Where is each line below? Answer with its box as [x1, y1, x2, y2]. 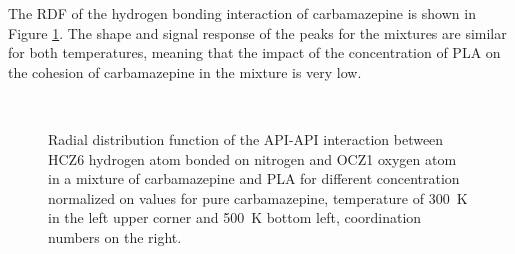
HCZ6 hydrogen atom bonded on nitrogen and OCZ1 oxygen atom [48, 148, 457, 169]
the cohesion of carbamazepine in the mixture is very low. [8, 61, 362, 82]
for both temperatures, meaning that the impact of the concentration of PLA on [8, 42, 501, 63]
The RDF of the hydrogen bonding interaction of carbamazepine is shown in [8, 3, 476, 23]
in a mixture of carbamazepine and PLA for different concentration [48, 168, 460, 189]
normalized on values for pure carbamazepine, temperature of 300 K [48, 187, 468, 208]
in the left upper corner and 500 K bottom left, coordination [48, 207, 422, 228]
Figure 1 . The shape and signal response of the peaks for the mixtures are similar [8, 22, 507, 43]
